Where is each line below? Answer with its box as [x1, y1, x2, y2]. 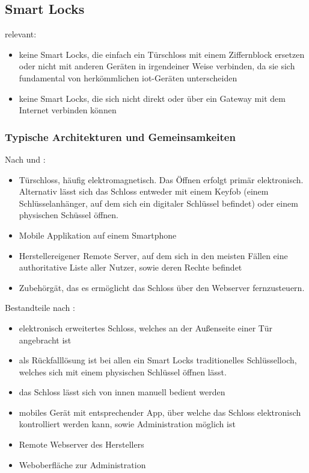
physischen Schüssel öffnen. [19, 208, 118, 221]
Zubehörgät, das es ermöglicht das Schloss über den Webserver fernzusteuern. [19, 281, 305, 293]
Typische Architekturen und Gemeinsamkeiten [5, 129, 236, 144]
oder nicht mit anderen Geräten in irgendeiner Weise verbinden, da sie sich [19, 60, 295, 72]
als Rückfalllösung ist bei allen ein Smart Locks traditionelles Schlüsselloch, [19, 354, 297, 366]
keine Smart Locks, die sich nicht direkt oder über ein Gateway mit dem [19, 92, 286, 104]
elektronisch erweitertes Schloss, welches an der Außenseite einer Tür [19, 321, 272, 334]
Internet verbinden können [19, 104, 117, 116]
